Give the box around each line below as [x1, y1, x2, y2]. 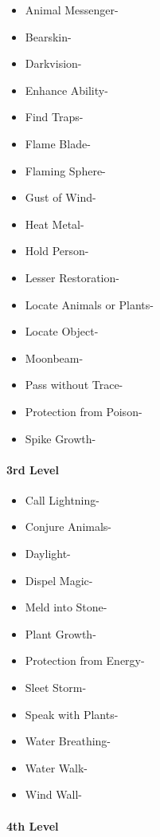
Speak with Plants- [25, 705, 119, 722]
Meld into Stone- [25, 599, 107, 615]
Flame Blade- [25, 135, 91, 151]
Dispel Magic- [25, 572, 93, 588]
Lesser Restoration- [25, 269, 119, 285]
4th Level [6, 817, 59, 834]
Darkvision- [25, 55, 82, 72]
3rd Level [6, 461, 59, 477]
